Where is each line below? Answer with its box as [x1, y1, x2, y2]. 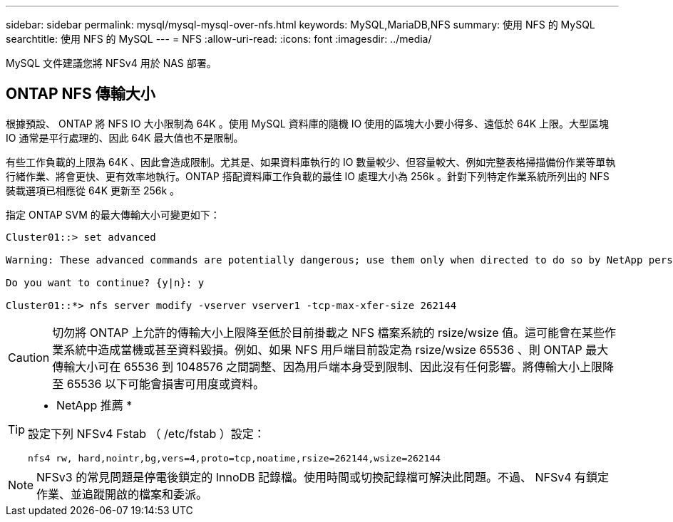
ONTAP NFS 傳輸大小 [6, 85, 155, 103]
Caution [8, 350, 50, 365]
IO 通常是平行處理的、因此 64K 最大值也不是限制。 [6, 131, 244, 144]
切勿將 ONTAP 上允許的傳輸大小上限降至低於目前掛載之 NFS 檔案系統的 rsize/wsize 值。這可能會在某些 [52, 325, 605, 340]
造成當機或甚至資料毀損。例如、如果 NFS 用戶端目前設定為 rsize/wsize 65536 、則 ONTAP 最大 [98, 342, 609, 357]
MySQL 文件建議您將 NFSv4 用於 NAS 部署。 [6, 57, 217, 69]
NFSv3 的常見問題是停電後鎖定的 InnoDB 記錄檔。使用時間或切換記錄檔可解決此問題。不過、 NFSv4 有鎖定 [36, 469, 610, 484]
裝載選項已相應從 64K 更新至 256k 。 [6, 184, 180, 197]
